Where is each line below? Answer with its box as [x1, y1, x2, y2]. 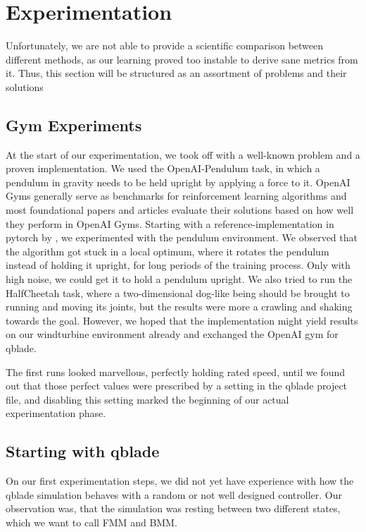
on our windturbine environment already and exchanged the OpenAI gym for [6, 327, 339, 341]
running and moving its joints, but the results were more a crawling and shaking [6, 299, 353, 314]
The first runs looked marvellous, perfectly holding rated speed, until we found [6, 364, 345, 379]
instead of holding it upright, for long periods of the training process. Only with [6, 258, 351, 272]
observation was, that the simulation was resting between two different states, [6, 501, 341, 516]
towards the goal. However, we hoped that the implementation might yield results [6, 313, 358, 327]
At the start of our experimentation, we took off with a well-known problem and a [6, 147, 360, 162]
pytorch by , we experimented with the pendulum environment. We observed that [6, 230, 358, 245]
